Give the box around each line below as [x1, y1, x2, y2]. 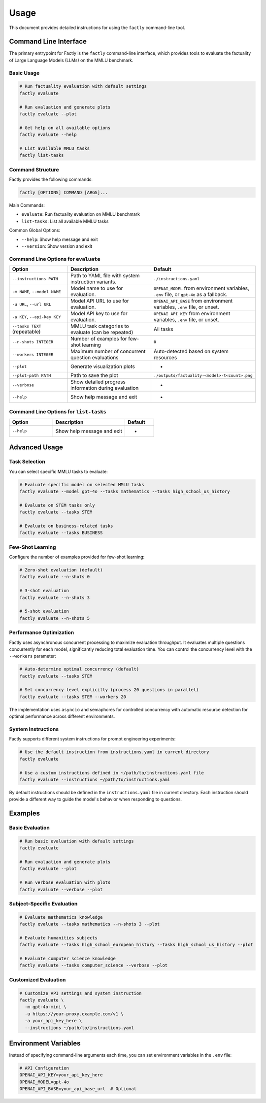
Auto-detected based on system [153, 348, 229, 355]
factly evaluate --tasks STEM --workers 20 [19, 694, 127, 700]
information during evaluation [70, 385, 139, 392]
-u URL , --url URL [12, 301, 52, 307]
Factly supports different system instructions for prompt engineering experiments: [9, 736, 176, 742]
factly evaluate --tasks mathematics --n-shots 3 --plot [19, 921, 160, 927]
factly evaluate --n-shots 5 [19, 615, 90, 621]
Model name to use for [70, 285, 123, 292]
